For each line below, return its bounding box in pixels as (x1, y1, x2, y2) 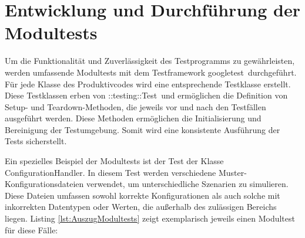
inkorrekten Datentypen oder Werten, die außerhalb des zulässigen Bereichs (5, 200, 277, 213)
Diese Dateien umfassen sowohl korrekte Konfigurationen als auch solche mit (5, 189, 280, 201)
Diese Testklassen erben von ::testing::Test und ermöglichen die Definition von (5, 89, 288, 101)
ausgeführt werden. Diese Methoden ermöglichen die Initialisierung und (5, 112, 262, 124)
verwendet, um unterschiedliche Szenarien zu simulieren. (86, 178, 289, 190)
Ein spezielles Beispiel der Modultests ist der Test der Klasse (5, 155, 224, 167)
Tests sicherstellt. (5, 135, 67, 147)
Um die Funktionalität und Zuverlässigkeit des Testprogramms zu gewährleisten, (5, 55, 295, 67)
